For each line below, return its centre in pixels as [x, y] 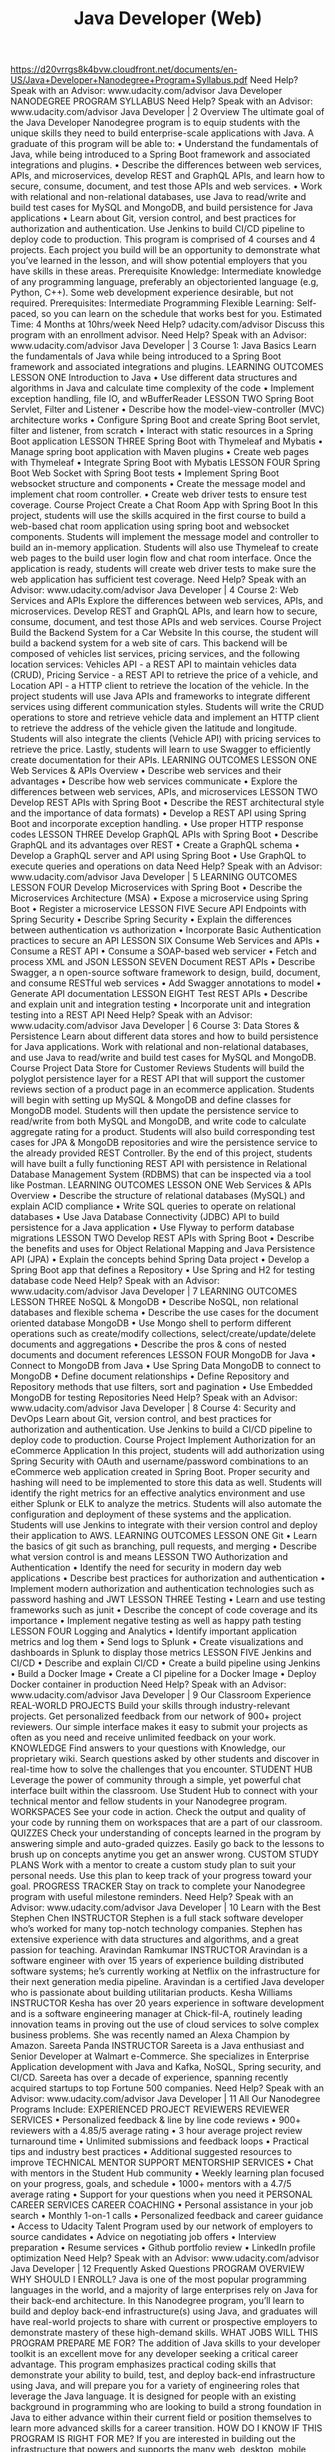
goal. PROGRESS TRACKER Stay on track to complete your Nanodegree [158, 1886]
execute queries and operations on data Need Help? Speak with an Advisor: [166, 866]
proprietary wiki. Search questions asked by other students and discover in [165, 1759]
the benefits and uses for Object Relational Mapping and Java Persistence [163, 1249]
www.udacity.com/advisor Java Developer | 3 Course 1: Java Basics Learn [163, 346]
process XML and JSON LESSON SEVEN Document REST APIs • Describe [163, 962]
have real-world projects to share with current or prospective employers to [164, 2322]
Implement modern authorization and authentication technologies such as [162, 1589]
